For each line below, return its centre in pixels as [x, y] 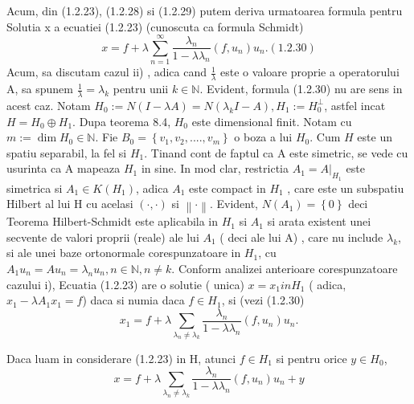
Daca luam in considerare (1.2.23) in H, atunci [121, 358]
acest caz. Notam [49, 105]
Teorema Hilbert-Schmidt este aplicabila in [113, 221]
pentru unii [141, 89]
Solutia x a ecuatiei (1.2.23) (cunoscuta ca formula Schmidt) [155, 26]
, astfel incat [355, 105]
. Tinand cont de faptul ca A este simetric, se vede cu [276, 152]
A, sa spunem [40, 89]
